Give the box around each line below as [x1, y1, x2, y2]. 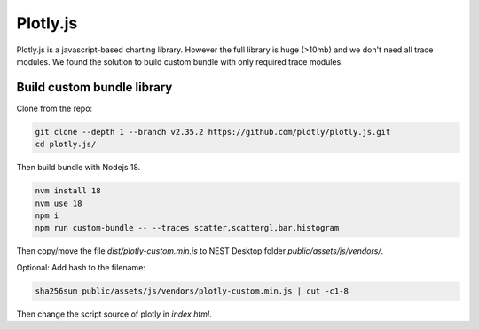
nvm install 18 [35, 186, 101, 196]
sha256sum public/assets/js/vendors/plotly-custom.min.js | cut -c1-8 [35, 286, 349, 296]
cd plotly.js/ [35, 139, 97, 150]
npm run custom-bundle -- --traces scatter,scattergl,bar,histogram [35, 223, 340, 233]
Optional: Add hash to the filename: [16, 262, 146, 272]
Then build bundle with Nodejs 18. [16, 162, 141, 173]
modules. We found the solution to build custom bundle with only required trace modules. [16, 56, 343, 67]
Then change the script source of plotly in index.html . [16, 309, 212, 319]
